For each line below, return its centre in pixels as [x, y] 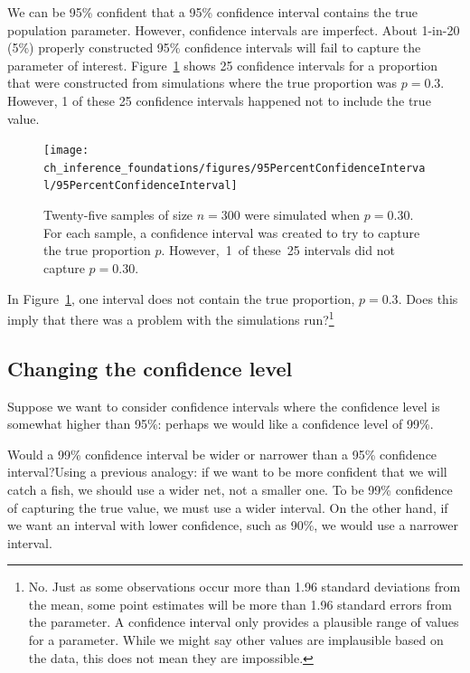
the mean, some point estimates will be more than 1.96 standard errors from [240, 604]
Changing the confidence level [150, 368]
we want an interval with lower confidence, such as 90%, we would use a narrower [233, 525]
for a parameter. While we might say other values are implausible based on [236, 640]
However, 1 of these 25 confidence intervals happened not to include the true [219, 100]
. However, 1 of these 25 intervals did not [278, 250]
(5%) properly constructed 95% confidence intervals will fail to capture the [214, 47]
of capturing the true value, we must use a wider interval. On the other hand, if [228, 507]
